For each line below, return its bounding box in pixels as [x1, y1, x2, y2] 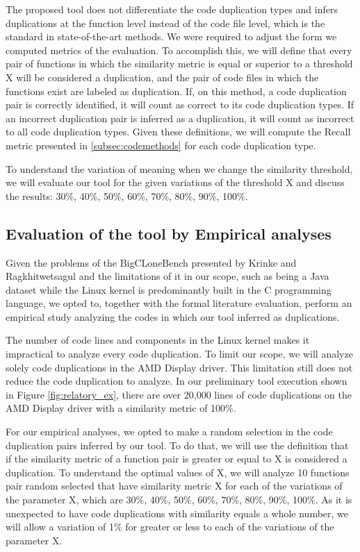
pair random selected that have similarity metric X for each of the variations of [6, 478, 343, 493]
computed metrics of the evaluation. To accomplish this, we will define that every [6, 42, 352, 57]
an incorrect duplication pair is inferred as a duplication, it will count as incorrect [6, 110, 354, 125]
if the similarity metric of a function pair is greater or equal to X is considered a [6, 451, 347, 466]
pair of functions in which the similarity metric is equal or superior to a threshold [6, 56, 353, 71]
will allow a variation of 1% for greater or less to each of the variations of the [6, 519, 334, 534]
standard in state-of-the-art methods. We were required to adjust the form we [6, 29, 337, 44]
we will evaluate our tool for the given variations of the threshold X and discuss [6, 175, 345, 190]
